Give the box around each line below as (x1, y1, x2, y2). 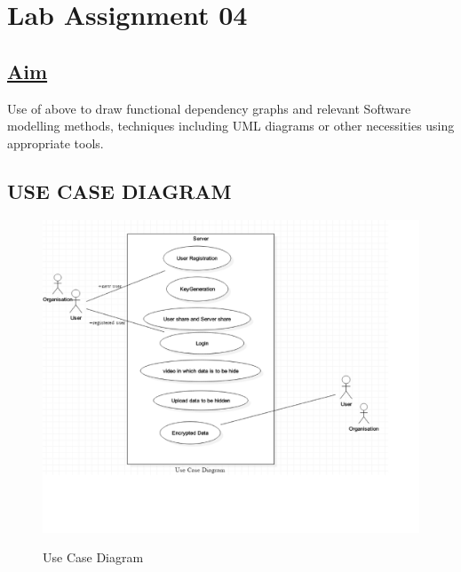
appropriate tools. (7, 133, 104, 152)
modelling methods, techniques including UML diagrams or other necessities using (7, 116, 455, 135)
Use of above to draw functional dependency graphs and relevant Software (7, 99, 411, 117)
